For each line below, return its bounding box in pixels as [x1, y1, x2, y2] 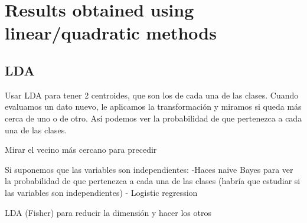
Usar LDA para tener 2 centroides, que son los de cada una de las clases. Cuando [5, 88, 299, 101]
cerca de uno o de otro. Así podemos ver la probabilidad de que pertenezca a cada [5, 112, 302, 124]
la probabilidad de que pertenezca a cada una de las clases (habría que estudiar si [5, 175, 301, 187]
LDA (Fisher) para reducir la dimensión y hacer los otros [5, 206, 211, 218]
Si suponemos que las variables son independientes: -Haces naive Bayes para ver [5, 163, 293, 175]
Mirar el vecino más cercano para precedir [5, 143, 157, 156]
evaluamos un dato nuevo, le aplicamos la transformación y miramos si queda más [5, 100, 302, 113]
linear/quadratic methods [5, 21, 217, 45]
